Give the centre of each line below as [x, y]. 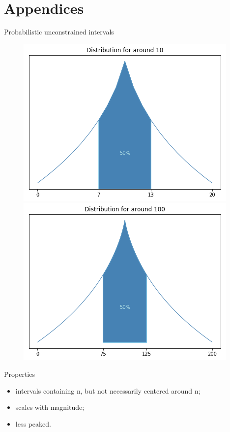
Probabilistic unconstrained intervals [59, 32]
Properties [19, 374]
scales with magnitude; [50, 407]
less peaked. [33, 423]
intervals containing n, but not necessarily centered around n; [108, 390]
